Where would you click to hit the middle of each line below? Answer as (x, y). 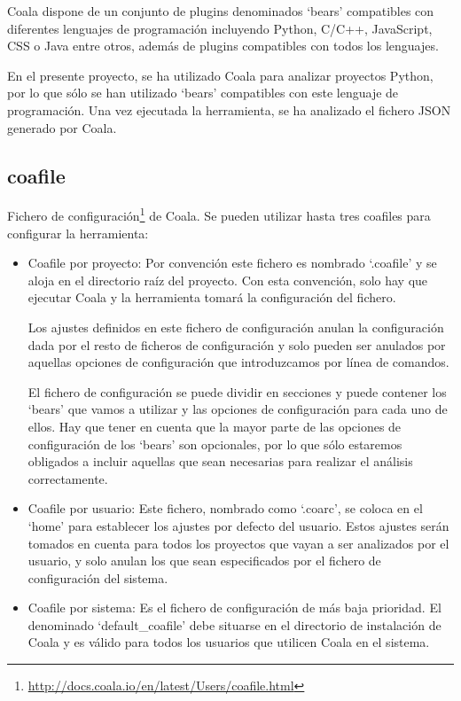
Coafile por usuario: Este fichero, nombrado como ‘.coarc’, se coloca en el (225, 508)
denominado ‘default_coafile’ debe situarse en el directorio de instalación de (234, 624)
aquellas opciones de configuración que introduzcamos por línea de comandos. (238, 362)
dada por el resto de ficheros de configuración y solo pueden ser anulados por (237, 344)
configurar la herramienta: (78, 233)
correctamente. (68, 478)
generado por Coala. (62, 127)
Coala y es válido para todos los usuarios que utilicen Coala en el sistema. (229, 642)
